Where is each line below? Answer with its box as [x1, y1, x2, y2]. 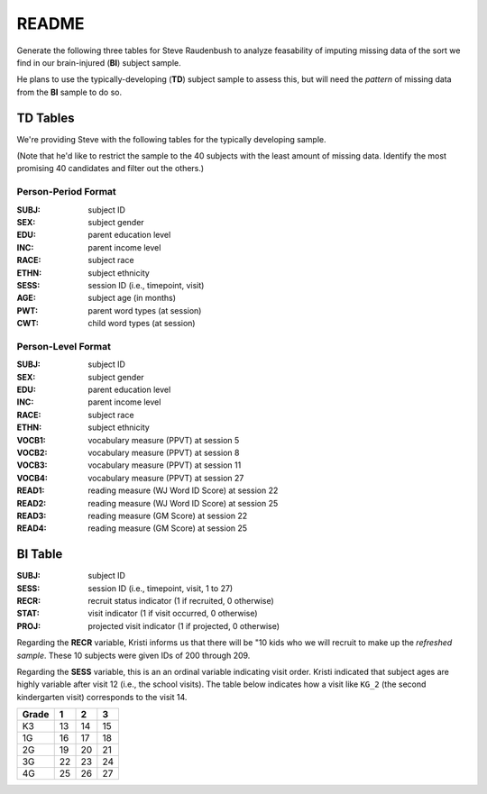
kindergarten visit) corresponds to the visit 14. [16, 691, 188, 702]
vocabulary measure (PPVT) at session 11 [87, 460, 242, 470]
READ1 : [16, 485, 45, 496]
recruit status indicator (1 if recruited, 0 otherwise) [87, 595, 274, 606]
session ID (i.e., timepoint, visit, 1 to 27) [87, 582, 234, 594]
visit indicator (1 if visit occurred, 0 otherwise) [87, 608, 258, 619]
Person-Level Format [16, 340, 112, 352]
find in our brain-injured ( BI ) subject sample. [16, 57, 182, 68]
